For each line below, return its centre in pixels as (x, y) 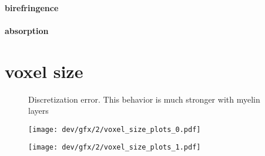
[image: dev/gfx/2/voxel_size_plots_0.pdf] (115, 129)
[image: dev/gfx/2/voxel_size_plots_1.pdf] (115, 147)
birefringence (32, 7)
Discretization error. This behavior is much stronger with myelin (144, 99)
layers (38, 111)
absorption (27, 30)
